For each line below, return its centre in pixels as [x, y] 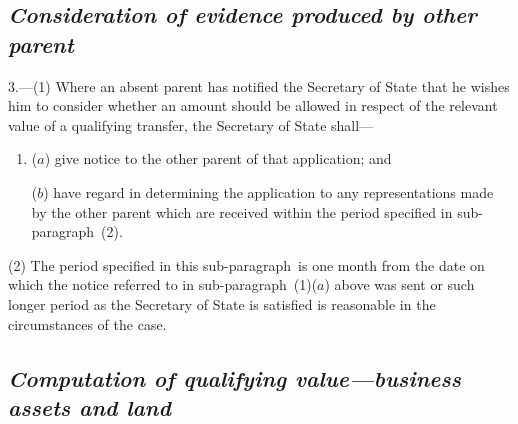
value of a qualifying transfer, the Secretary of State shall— [191, 124]
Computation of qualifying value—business [234, 377]
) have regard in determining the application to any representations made [268, 191]
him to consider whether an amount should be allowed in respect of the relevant [253, 105]
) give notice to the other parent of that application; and [218, 158]
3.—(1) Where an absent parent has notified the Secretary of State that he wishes [259, 85]
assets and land [89, 406]
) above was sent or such [399, 284]
